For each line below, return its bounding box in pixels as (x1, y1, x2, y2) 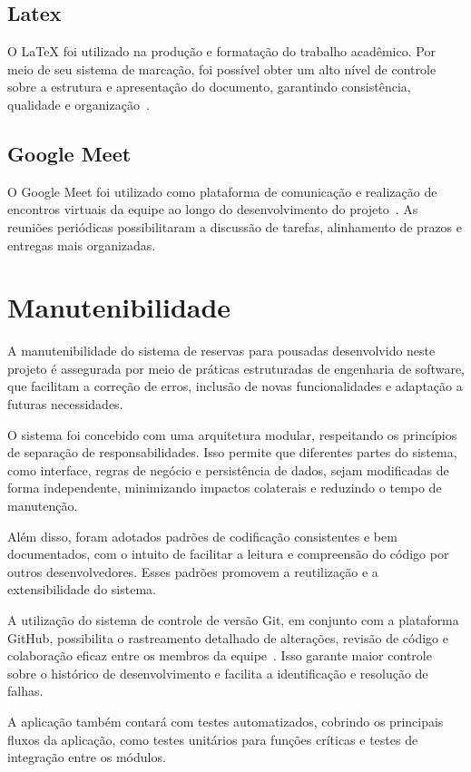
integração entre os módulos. (7, 748, 166, 767)
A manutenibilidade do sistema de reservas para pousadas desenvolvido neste (7, 341, 436, 360)
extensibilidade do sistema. (7, 580, 156, 599)
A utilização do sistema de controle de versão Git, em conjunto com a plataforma (7, 611, 459, 629)
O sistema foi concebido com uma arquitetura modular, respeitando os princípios (7, 425, 457, 444)
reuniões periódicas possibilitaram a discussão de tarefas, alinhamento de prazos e (7, 217, 462, 236)
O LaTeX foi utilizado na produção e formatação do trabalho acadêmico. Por (7, 42, 436, 61)
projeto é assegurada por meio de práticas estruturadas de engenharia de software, (7, 358, 465, 377)
